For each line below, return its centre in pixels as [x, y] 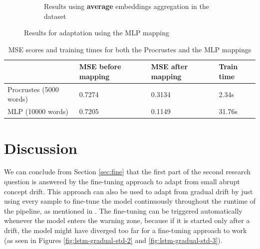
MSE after [169, 66]
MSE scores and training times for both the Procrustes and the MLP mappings [130, 49]
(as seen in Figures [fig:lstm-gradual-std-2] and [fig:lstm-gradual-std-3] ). [113, 240]
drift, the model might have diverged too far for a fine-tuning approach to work [126, 230]
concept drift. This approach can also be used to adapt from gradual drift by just [129, 191]
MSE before [100, 66]
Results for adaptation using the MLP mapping [97, 33]
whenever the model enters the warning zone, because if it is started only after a [127, 220]
